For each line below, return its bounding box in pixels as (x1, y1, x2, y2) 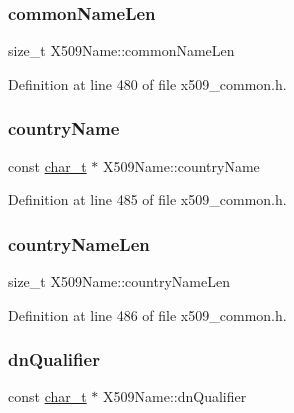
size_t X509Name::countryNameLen (8, 271, 230, 292)
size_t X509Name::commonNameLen (8, 40, 235, 61)
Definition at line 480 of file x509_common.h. (8, 73, 287, 94)
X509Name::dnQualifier (103, 386, 247, 407)
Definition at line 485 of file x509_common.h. (8, 189, 287, 210)
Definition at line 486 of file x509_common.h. (8, 304, 287, 325)
